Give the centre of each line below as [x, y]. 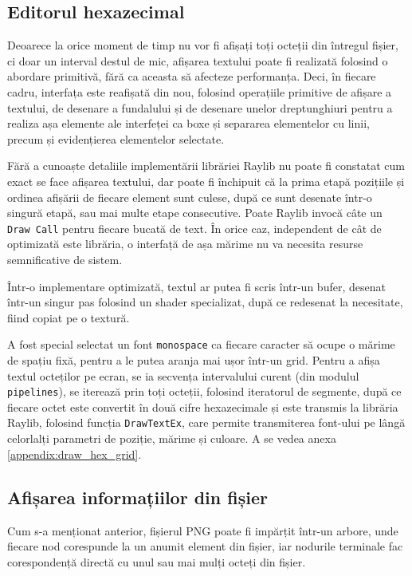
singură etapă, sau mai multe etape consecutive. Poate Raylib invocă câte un [195, 213]
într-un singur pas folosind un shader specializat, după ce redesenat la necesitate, [205, 302]
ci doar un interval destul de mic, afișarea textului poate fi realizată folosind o [198, 60]
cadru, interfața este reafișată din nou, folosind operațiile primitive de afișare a [200, 91]
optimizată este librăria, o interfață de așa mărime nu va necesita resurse [185, 244]
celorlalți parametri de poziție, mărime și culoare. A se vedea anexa [172, 438]
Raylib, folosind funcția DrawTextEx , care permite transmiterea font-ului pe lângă [206, 422]
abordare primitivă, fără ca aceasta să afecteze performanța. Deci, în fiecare [192, 76]
